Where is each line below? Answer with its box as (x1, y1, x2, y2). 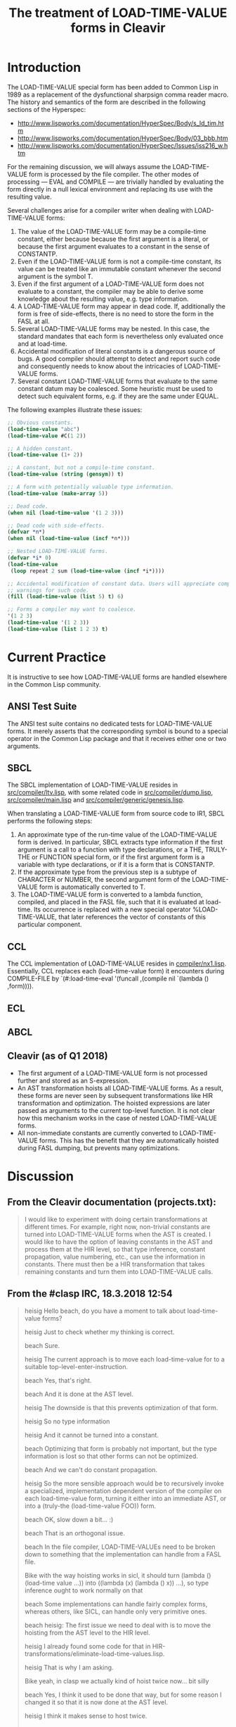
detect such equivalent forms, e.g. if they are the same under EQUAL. (17, 392, 219, 400)
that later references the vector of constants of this (58, 913, 206, 921)
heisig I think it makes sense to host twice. (24, 1712, 147, 1720)
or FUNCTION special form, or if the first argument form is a (31, 853, 205, 861)
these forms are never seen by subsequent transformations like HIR (17, 1091, 213, 1099)
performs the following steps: (7, 817, 93, 825)
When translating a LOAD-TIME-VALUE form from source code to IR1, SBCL (7, 809, 225, 818)
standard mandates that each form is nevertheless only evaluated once (17, 332, 223, 340)
